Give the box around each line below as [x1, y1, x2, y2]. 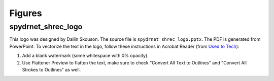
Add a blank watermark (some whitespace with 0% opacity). [22, 53, 149, 59]
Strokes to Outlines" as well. [22, 66, 81, 72]
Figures [9, 8, 43, 19]
